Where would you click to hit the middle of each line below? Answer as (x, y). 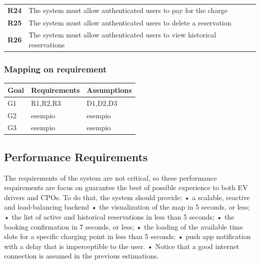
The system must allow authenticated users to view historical (122, 35)
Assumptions (109, 90)
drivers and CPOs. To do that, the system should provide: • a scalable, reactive (127, 197)
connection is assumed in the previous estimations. (81, 256)
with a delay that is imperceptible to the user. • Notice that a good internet (122, 246)
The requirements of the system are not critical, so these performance (111, 177)
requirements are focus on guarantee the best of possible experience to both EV (126, 187)
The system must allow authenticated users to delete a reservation (130, 22)
